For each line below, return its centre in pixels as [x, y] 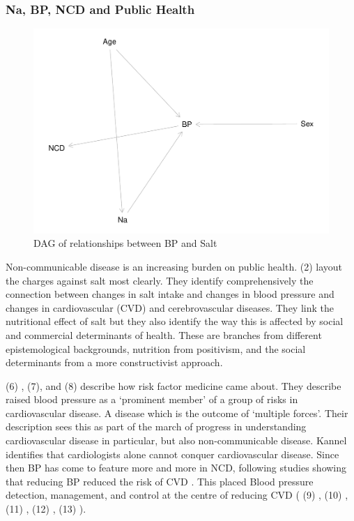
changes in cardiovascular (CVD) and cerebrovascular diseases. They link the [170, 307]
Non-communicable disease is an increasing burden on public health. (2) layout [174, 266]
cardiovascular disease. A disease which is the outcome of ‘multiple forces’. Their [177, 413]
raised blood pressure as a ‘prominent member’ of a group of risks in [152, 399]
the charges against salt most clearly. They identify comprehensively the [160, 280]
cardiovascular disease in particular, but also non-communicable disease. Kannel [176, 440]
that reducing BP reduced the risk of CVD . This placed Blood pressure [160, 481]
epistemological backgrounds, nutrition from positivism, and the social [156, 348]
